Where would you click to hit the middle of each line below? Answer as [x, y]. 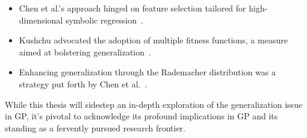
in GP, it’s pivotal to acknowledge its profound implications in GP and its [141, 116]
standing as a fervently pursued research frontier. [95, 127]
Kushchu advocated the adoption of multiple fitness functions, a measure [153, 40]
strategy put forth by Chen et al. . [83, 83]
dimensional [41, 20]
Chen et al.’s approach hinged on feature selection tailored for [132, 8]
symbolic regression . [104, 20]
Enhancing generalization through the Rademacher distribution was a [147, 72]
